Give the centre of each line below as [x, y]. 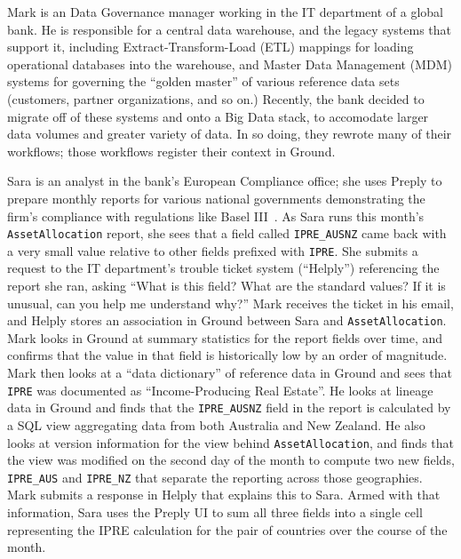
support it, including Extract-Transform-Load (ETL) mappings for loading [211, 47]
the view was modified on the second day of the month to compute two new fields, [231, 460]
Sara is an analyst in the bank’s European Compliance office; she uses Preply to [225, 181]
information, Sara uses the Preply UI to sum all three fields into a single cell [215, 512]
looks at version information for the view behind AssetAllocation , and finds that [230, 442]
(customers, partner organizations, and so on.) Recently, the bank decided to [216, 98]
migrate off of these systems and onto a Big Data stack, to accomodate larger [218, 116]
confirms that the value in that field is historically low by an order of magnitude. [227, 355]
